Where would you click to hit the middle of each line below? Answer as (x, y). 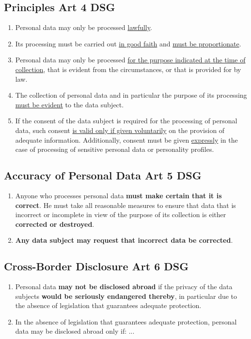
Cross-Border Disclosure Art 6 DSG (96, 266)
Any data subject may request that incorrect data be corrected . (124, 240)
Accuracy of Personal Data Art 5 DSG (103, 175)
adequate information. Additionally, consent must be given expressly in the (126, 140)
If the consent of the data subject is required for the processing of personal (126, 121)
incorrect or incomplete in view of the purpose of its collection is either (121, 214)
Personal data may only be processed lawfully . (84, 27)
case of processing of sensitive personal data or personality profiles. (115, 149)
